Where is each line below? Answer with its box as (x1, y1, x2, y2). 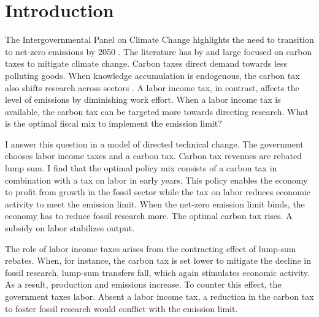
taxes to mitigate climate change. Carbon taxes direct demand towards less (5, 57, 288, 70)
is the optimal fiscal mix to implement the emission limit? (5, 117, 222, 130)
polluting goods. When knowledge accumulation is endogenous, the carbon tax (5, 69, 300, 81)
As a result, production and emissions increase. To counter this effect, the (5, 278, 282, 291)
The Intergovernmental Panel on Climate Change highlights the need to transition (5, 33, 314, 46)
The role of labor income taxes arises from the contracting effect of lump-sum (5, 242, 296, 255)
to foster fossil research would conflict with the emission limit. (5, 302, 238, 315)
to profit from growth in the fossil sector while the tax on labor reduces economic (5, 185, 310, 198)
